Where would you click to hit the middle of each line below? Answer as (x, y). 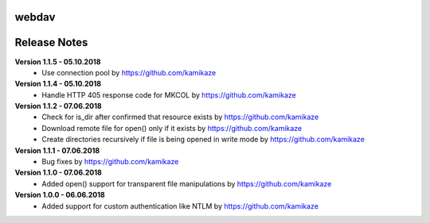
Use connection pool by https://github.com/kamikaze (129, 72)
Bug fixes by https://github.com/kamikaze (110, 162)
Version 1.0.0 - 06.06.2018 (60, 195)
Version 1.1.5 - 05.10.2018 (58, 62)
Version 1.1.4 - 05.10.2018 (58, 84)
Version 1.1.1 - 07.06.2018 (57, 150)
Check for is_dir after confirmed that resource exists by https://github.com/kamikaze (180, 117)
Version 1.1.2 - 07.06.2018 (59, 106)
